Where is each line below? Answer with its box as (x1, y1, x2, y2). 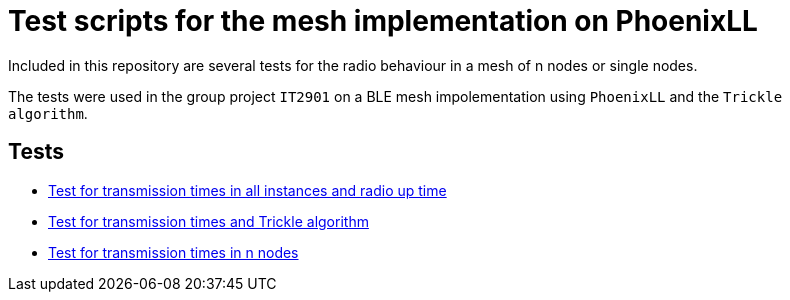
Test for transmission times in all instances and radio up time (48, 181, 447, 199)
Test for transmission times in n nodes (48, 243, 299, 261)
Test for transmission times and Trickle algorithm (48, 212, 369, 230)
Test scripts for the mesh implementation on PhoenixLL (8, 4, 758, 38)
